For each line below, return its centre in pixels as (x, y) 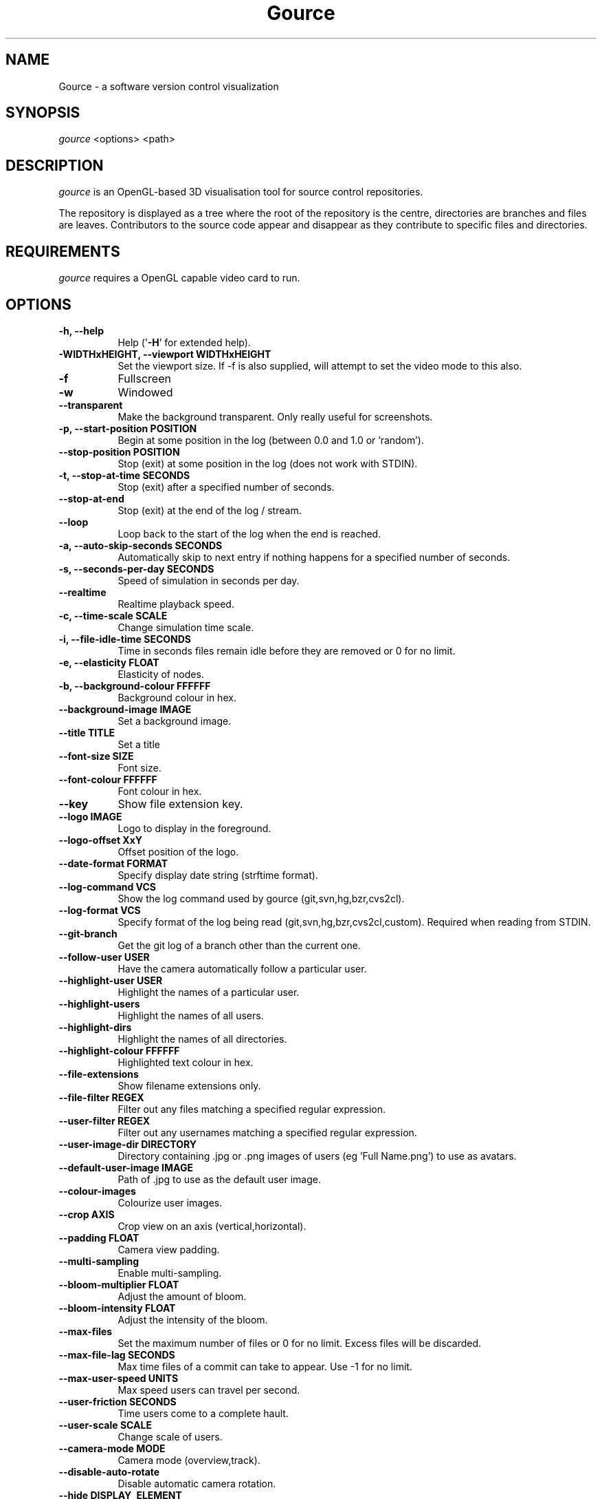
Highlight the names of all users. (191, 1015)
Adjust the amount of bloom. (182, 1296)
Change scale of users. (170, 1436)
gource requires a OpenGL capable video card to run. (179, 278)
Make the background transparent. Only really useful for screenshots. (275, 416)
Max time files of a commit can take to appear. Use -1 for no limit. (265, 1366)
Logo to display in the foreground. (194, 828)
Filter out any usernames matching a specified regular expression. (267, 1132)
